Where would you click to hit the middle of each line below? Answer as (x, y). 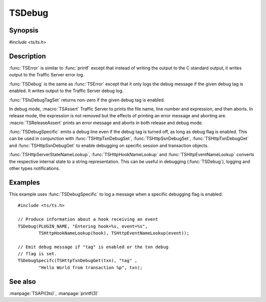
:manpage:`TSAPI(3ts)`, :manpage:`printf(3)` (54, 293)
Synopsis (24, 30)
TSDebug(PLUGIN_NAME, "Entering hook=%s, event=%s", (83, 226)
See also (23, 282)
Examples (25, 182)
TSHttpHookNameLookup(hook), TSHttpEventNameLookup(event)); (114, 233)
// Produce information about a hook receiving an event (88, 219)
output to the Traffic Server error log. (47, 75)
